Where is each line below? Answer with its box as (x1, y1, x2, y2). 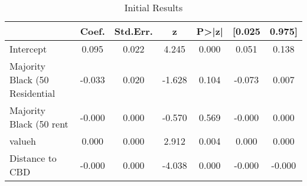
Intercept (9, 42, 47, 56)
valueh (9, 134, 36, 148)
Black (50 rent (9, 117, 68, 130)
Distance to (9, 151, 57, 165)
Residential (9, 86, 55, 100)
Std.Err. (114, 24, 153, 38)
